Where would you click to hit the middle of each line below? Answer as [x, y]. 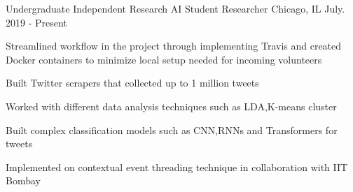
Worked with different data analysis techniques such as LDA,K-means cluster [171, 106]
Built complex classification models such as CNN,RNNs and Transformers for [172, 130]
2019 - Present [36, 22]
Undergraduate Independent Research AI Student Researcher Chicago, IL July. [175, 8]
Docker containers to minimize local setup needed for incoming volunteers [164, 59]
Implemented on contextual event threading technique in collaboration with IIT [177, 167]
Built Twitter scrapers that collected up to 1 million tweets [132, 83]
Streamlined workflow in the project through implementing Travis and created [174, 46]
